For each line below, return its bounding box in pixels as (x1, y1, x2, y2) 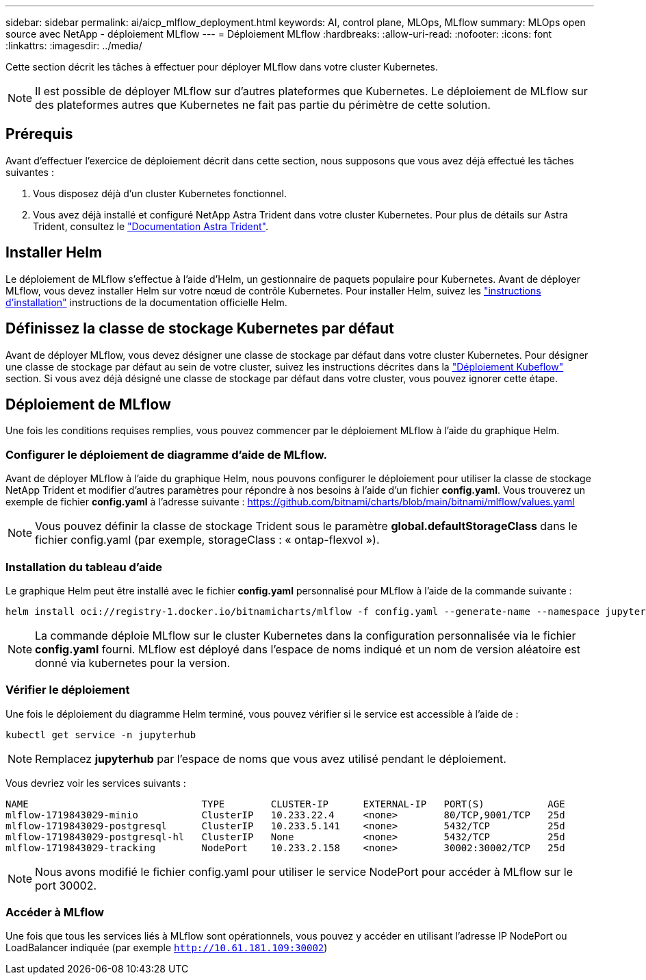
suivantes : (5, 166, 54, 178)
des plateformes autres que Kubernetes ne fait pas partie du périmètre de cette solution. (35, 98, 491, 112)
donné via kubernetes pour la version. (35, 655, 231, 670)
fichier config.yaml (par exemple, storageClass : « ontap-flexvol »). (35, 533, 380, 547)
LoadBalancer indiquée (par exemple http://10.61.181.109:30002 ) (5, 942, 328, 954)
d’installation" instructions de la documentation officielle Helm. (5, 296, 287, 308)
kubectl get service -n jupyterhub (5, 729, 196, 740)
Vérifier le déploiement (5, 683, 130, 697)
